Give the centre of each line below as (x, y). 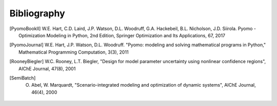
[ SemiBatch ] (23, 78)
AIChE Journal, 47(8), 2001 (47, 68)
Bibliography (37, 13)
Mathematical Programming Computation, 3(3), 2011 (74, 52)
